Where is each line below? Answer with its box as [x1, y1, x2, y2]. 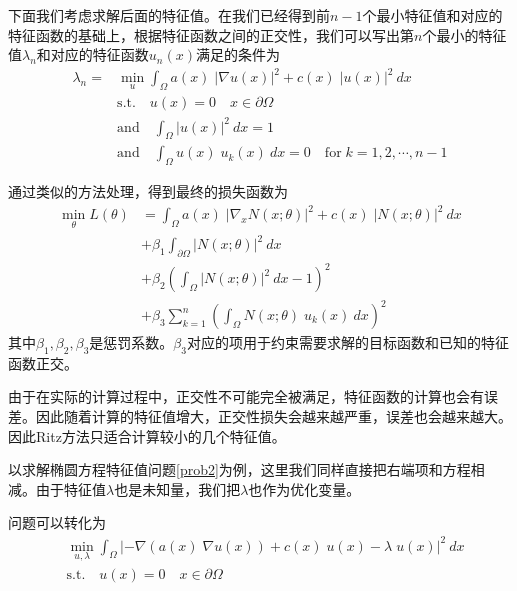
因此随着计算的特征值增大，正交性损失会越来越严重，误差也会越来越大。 [35, 406, 512, 427]
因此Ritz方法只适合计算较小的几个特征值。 [8, 425, 286, 446]
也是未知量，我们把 [114, 478, 241, 499]
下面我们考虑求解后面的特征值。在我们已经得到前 [8, 5, 330, 25]
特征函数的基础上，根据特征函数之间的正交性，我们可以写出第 [8, 24, 414, 45]
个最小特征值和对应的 [362, 5, 503, 25]
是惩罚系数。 [89, 332, 174, 353]
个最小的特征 [422, 24, 507, 45]
